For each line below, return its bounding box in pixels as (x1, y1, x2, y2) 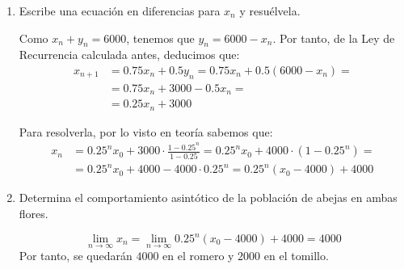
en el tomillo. (263, 247, 329, 264)
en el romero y (162, 247, 234, 264)
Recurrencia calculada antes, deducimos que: (19, 46, 240, 63)
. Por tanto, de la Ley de (272, 29, 395, 46)
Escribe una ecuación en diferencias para (19, 2, 221, 19)
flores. (19, 204, 48, 221)
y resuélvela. (239, 2, 301, 19)
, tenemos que (126, 29, 195, 46)
